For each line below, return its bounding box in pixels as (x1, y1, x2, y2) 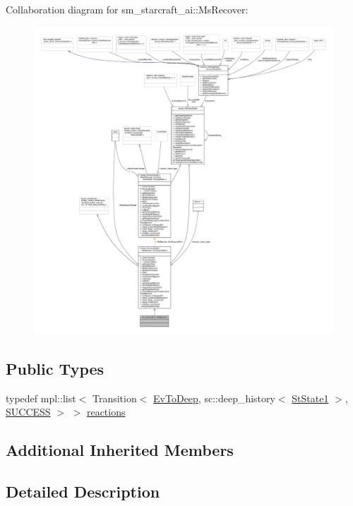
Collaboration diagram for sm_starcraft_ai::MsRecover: (6, 2, 249, 16)
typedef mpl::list (6, 390, 76, 405)
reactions (86, 404, 126, 419)
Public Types (6, 357, 104, 379)
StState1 (292, 390, 329, 405)
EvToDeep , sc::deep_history (153, 390, 275, 405)
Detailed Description (6, 481, 160, 502)
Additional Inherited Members (6, 439, 234, 461)
